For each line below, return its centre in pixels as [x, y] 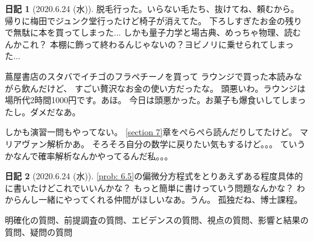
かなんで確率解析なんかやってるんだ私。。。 [89, 155]
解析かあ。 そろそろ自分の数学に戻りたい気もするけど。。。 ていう [176, 143]
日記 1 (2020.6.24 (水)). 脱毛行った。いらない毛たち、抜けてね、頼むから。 [152, 8]
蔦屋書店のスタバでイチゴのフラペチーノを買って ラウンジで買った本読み [150, 76]
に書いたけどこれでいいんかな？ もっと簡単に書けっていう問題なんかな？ [150, 187]
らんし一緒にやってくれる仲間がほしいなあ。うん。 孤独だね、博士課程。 [158, 199]
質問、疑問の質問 [39, 231]
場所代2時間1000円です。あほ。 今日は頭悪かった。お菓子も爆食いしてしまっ [156, 100]
